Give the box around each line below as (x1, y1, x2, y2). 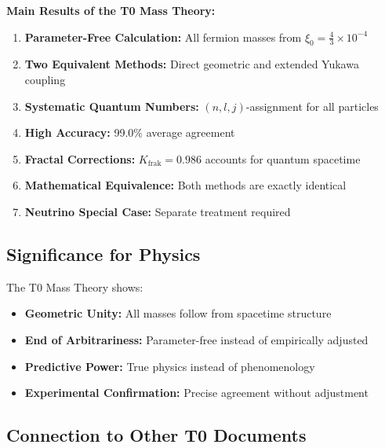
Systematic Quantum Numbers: (24, 97, 199, 114)
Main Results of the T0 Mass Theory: (6, 2, 216, 18)
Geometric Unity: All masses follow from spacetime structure (24, 305, 332, 321)
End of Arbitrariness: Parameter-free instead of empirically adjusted (24, 331, 369, 347)
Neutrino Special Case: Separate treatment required (24, 203, 291, 219)
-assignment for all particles (245, 97, 379, 114)
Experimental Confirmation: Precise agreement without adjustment (24, 384, 369, 401)
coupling (24, 71, 66, 87)
